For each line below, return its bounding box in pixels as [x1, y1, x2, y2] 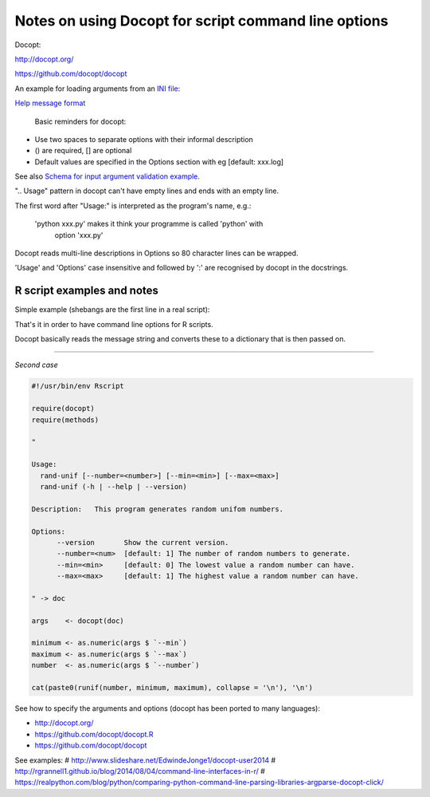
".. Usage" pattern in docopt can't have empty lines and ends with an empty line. [14, 186, 279, 195]
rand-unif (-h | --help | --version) [40, 482, 187, 491]
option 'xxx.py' [54, 230, 104, 239]
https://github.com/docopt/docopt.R [34, 729, 154, 739]
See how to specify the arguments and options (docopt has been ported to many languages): [14, 704, 320, 713]
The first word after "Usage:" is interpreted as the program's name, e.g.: [14, 200, 252, 211]
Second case [14, 360, 59, 370]
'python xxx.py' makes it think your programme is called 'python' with [34, 219, 264, 229]
